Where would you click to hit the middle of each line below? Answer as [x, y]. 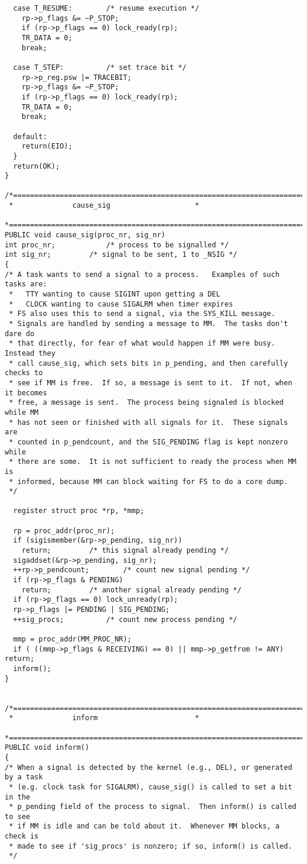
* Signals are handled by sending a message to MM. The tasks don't [148, 324]
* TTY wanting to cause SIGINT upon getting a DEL [115, 294]
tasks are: [26, 284]
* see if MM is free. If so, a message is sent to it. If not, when [151, 383]
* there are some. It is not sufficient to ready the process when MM [153, 462]
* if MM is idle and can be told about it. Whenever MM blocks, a [144, 826]
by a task [24, 777]
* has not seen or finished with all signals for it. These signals [148, 422]
